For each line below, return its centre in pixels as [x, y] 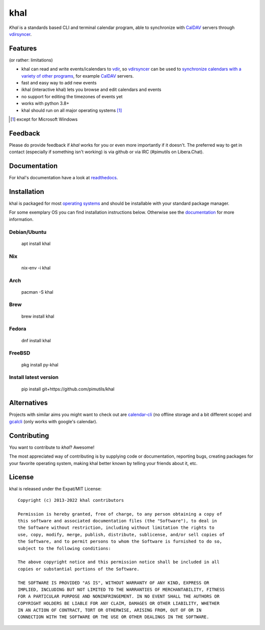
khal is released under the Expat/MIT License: [55, 489]
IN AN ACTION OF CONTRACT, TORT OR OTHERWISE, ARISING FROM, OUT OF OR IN [110, 610]
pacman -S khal [37, 292]
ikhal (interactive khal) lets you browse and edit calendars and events [91, 90]
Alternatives [28, 403]
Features [23, 48]
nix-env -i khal [36, 268]
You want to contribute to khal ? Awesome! [52, 447]
